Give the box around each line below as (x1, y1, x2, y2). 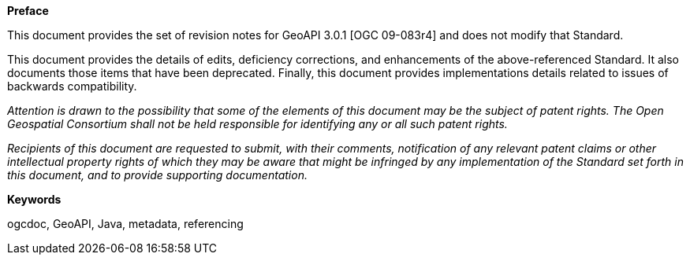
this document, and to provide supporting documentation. (7, 168, 308, 182)
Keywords (7, 193, 62, 206)
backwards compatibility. (7, 79, 137, 93)
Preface (7, 4, 49, 17)
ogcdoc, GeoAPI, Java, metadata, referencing (7, 217, 244, 230)
